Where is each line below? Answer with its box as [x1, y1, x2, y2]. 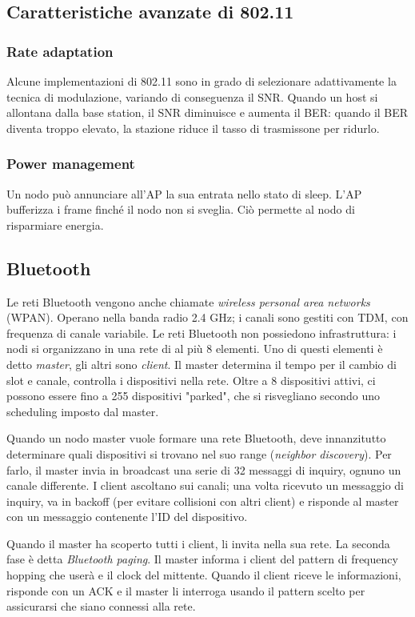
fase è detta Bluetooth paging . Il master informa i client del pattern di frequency [6, 551, 398, 567]
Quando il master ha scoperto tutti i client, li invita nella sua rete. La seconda [6, 535, 390, 551]
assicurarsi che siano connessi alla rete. [6, 598, 196, 615]
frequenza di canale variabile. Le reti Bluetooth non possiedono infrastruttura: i [6, 324, 397, 341]
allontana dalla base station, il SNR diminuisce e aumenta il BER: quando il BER [6, 104, 409, 121]
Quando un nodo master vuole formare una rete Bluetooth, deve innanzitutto [6, 430, 386, 447]
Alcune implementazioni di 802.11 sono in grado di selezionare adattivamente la [6, 73, 397, 89]
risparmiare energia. [6, 216, 104, 233]
